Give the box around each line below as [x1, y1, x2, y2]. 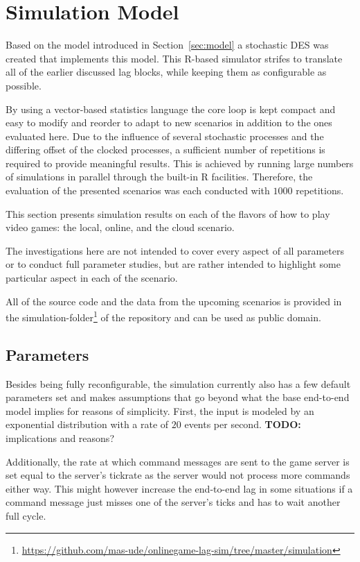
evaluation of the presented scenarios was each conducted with [6, 183, 270, 198]
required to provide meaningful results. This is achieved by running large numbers [6, 155, 354, 170]
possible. [6, 78, 42, 92]
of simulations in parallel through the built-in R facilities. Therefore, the [6, 169, 313, 184]
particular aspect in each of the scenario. [6, 271, 178, 285]
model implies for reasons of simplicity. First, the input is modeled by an [6, 403, 314, 418]
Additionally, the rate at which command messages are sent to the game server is [6, 454, 350, 468]
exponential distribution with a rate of [6, 417, 169, 432]
